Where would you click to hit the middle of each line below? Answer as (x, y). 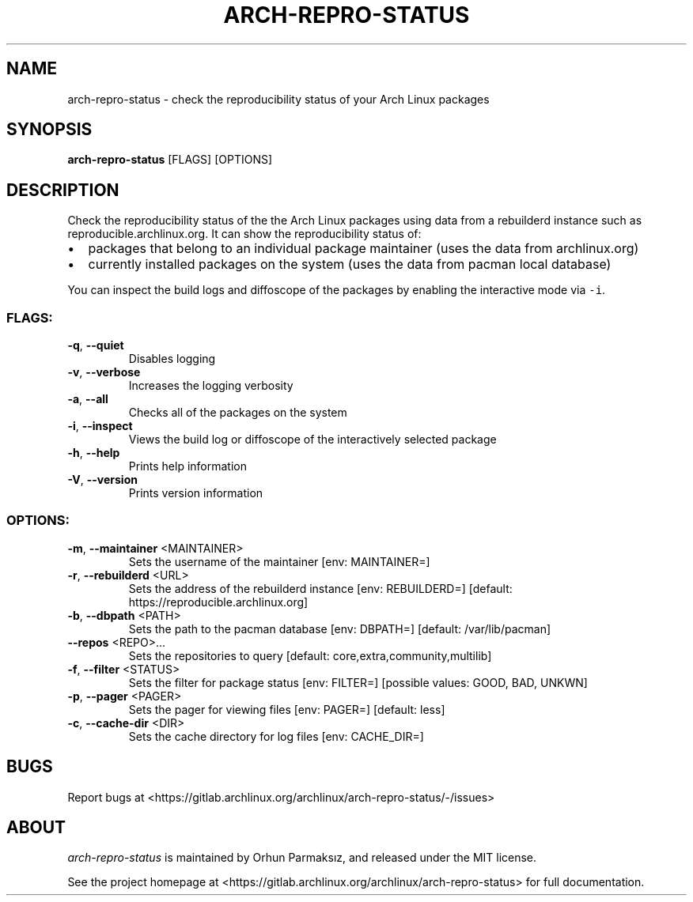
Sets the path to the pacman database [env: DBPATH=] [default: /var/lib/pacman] (340, 628)
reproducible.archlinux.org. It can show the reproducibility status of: (244, 234)
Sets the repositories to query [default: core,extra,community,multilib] (310, 655)
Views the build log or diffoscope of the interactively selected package (312, 440)
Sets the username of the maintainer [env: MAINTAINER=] (279, 561)
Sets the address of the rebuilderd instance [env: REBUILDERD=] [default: (320, 588)
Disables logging (172, 359)
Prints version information (196, 493)
